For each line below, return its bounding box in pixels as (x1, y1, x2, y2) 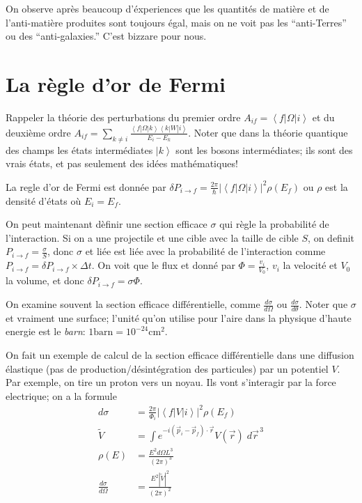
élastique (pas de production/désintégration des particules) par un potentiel (6, 361, 329, 376)
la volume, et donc (6, 273, 84, 288)
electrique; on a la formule (6, 388, 117, 403)
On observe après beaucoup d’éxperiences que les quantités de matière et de (6, 1, 329, 15)
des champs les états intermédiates (6, 142, 153, 157)
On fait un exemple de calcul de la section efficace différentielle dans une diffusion (6, 348, 354, 362)
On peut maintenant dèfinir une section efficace (6, 217, 207, 231)
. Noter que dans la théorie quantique (188, 125, 348, 139)
